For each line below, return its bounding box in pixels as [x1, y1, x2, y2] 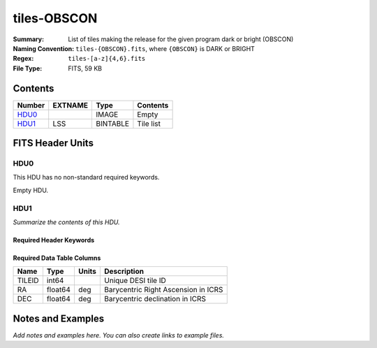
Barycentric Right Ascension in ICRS [104, 285, 223, 295]
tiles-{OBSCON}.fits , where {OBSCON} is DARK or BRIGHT [75, 44, 255, 52]
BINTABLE [95, 119, 129, 129]
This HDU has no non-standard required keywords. [13, 173, 160, 182]
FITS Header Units [13, 137, 94, 150]
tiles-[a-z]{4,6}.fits [68, 55, 146, 63]
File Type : [13, 64, 43, 73]
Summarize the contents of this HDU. [13, 217, 120, 226]
